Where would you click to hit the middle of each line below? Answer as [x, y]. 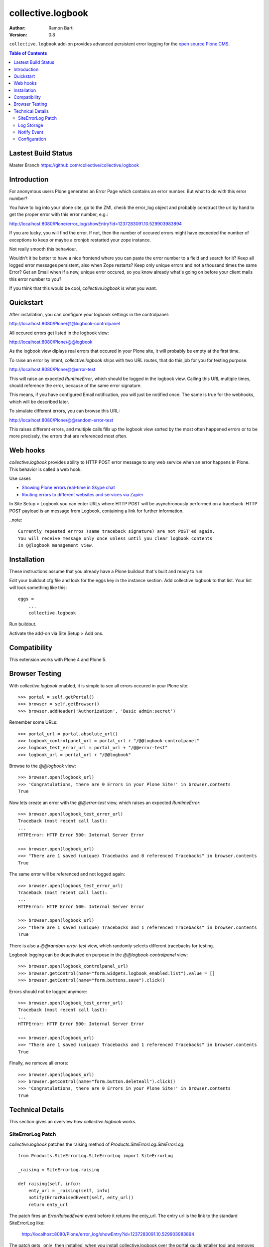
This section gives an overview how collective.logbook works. [73, 1121]
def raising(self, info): [50, 1184]
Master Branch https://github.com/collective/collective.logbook [74, 165]
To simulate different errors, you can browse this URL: [65, 411]
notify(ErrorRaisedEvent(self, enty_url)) [81, 1198]
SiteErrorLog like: [27, 1223]
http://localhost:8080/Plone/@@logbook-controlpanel [65, 324]
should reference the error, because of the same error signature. [75, 385]
